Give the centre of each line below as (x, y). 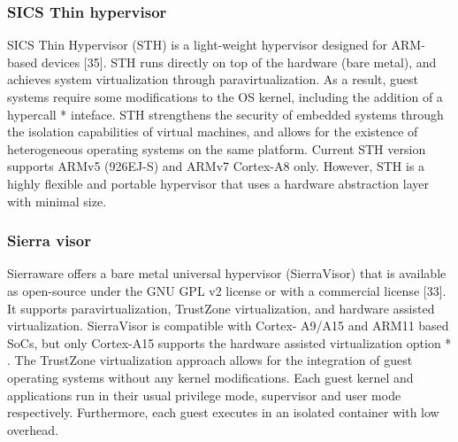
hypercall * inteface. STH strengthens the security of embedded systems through (225, 114)
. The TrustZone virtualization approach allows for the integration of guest (210, 360)
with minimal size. (57, 201)
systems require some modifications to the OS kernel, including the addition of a (225, 97)
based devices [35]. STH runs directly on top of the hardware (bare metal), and (222, 62)
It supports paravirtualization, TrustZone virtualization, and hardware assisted (221, 308)
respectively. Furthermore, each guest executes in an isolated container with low (223, 412)
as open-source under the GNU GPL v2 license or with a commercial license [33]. (227, 290)
